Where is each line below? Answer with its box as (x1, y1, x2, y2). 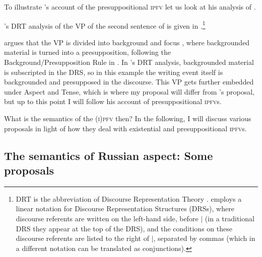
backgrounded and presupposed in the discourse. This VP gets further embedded (4, 76, 254, 87)
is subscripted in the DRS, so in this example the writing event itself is (4, 66, 223, 77)
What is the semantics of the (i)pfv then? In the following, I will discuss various (4, 113, 251, 123)
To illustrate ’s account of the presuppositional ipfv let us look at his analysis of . (4, 2, 256, 12)
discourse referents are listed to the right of (16, 233, 149, 243)
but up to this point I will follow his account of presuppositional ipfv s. (4, 96, 222, 107)
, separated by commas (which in (153, 233, 255, 243)
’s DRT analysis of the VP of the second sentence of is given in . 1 (4, 19, 206, 31)
